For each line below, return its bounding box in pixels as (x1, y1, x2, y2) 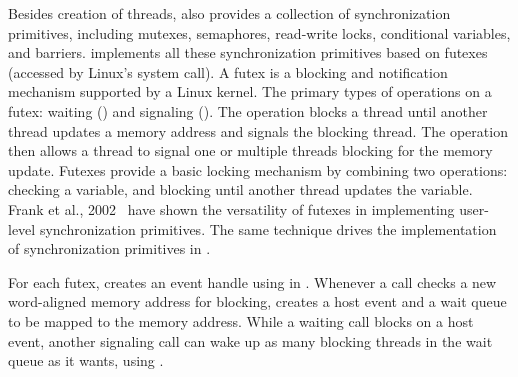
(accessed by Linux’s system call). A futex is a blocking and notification (8, 61, 448, 82)
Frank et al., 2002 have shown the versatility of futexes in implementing (8, 198, 455, 219)
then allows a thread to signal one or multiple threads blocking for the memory (8, 140, 493, 161)
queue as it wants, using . (8, 350, 164, 371)
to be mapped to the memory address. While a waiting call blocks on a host (8, 310, 474, 331)
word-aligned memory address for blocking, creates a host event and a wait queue (8, 291, 507, 312)
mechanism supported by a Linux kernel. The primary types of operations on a (8, 81, 492, 102)
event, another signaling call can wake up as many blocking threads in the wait (8, 330, 493, 351)
